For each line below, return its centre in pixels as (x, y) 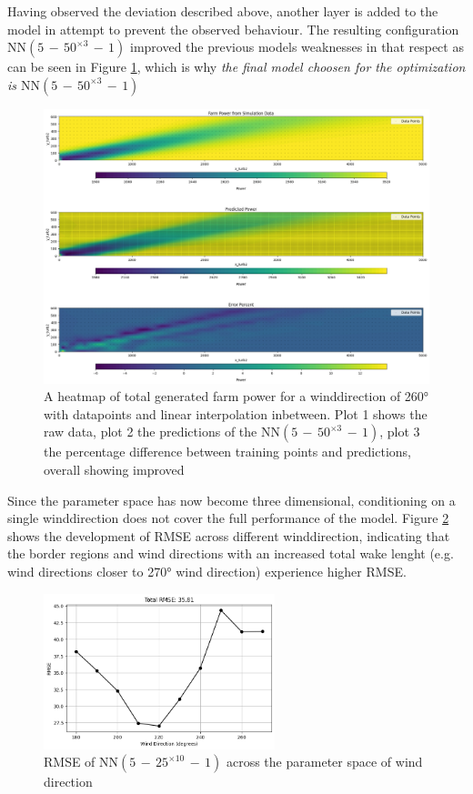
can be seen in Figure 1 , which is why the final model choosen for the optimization (236, 67)
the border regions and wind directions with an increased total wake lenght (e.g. (231, 553)
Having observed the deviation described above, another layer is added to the (223, 11)
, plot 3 (400, 432)
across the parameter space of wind (324, 762)
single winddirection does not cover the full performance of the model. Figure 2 (228, 518)
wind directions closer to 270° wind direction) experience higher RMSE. (207, 571)
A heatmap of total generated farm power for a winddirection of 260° (236, 396)
